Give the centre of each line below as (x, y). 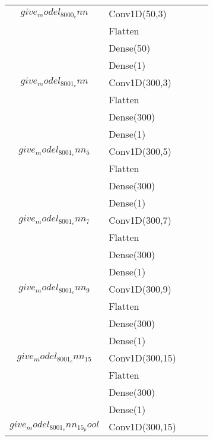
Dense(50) (130, 48)
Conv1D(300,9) (140, 289)
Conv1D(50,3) (138, 13)
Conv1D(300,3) (140, 82)
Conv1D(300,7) (140, 220)
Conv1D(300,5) (140, 151)
